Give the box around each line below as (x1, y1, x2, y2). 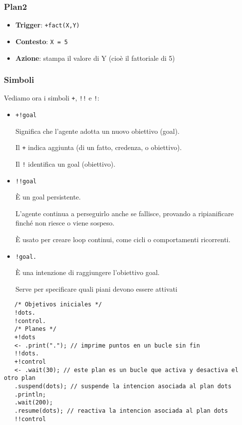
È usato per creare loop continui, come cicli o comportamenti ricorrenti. (15, 234, 231, 244)
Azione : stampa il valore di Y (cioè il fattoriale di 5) (15, 52, 175, 63)
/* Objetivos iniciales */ (14, 301, 102, 308)
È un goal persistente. (15, 192, 81, 202)
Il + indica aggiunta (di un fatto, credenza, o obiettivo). (15, 142, 182, 152)
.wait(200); (14, 399, 53, 406)
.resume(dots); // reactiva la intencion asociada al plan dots (14, 407, 228, 414)
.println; (14, 391, 46, 398)
